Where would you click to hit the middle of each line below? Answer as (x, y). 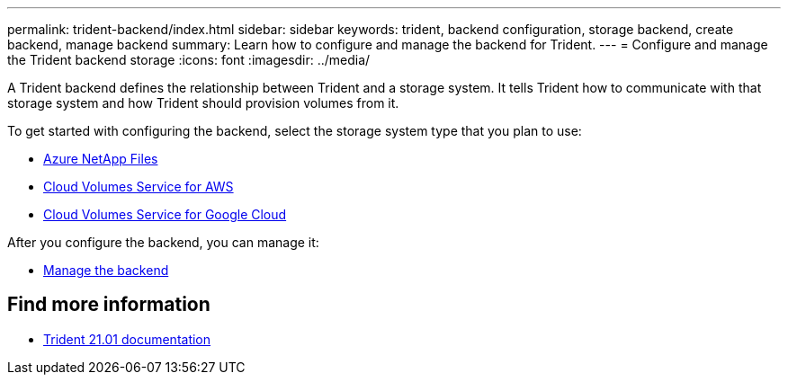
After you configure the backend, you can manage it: (163, 242)
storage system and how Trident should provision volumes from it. (203, 103)
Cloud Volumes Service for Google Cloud (165, 214)
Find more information (109, 305)
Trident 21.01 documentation (127, 339)
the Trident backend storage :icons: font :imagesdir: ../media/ (189, 60)
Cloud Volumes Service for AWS (139, 187)
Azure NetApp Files (101, 159)
